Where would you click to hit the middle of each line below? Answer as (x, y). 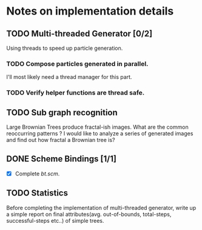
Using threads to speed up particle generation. (65, 48)
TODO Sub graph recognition (62, 113)
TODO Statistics (37, 193)
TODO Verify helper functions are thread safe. (76, 93)
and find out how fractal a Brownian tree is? (61, 140)
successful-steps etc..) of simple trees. (55, 220)
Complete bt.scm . (37, 174)
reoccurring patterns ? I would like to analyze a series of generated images (100, 134)
